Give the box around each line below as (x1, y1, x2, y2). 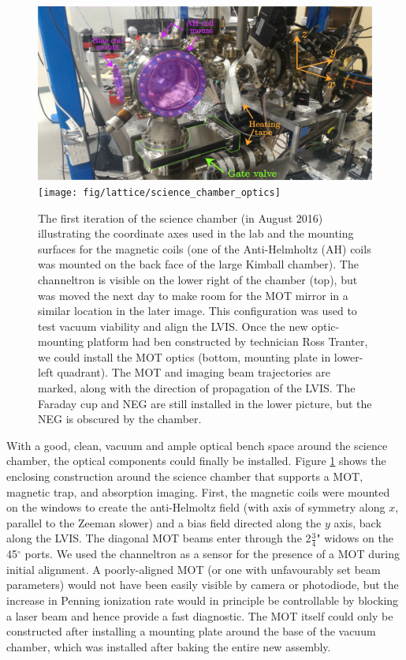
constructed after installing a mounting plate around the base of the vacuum (6, 623, 376, 639)
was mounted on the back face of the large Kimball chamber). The (38, 256, 359, 272)
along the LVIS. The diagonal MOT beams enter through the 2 (6, 530, 311, 546)
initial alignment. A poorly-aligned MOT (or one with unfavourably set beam (6, 561, 381, 577)
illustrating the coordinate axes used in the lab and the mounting (38, 225, 354, 242)
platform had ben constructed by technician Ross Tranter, (87, 333, 368, 350)
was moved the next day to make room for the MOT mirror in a (38, 287, 348, 303)
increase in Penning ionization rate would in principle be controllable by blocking (6, 592, 399, 609)
